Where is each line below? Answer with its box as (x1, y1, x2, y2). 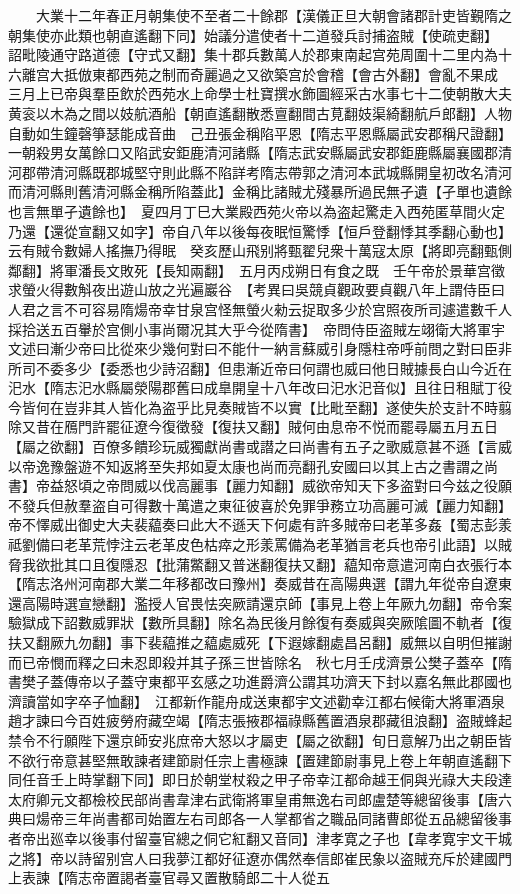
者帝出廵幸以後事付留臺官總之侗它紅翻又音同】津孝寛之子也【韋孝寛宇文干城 (8, 827, 512, 848)
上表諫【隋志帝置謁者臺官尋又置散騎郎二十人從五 (8, 867, 330, 888)
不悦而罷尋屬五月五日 (357, 416, 498, 437)
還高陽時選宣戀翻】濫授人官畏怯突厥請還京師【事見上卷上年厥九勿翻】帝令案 (8, 592, 512, 613)
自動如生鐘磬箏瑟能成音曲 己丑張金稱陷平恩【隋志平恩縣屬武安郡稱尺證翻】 (8, 122, 512, 143)
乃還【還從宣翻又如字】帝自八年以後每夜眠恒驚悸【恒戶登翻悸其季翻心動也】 (8, 220, 512, 241)
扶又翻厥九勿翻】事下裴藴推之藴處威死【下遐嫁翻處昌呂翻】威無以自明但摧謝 (8, 632, 512, 652)
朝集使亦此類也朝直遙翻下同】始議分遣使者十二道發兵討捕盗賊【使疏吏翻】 (8, 24, 491, 45)
